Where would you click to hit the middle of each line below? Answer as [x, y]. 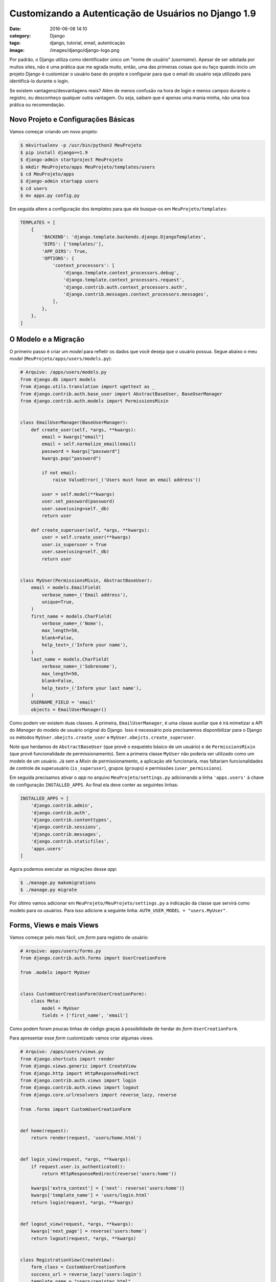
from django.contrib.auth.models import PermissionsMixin [94, 401]
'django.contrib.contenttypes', [72, 820]
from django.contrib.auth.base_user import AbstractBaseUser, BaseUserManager [121, 394]
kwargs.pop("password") [72, 458]
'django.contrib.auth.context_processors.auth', [125, 287]
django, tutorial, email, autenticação [87, 43]
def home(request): [44, 1130]
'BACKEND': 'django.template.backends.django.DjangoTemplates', [124, 237]
